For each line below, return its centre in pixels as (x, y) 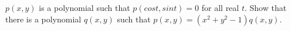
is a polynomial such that (84, 7)
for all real (220, 7)
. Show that (265, 7)
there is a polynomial (43, 19)
